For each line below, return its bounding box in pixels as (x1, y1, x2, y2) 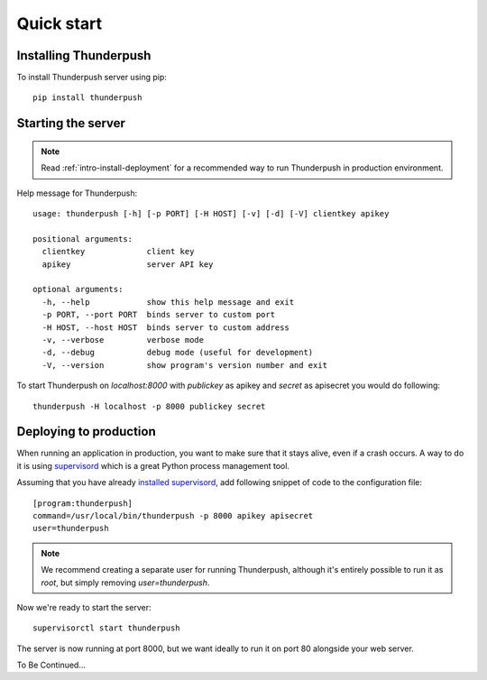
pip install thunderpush (32, 93, 142, 103)
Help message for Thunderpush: (16, 188, 138, 198)
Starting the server (16, 115, 126, 131)
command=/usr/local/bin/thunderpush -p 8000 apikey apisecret (32, 510, 314, 520)
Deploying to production (16, 424, 157, 439)
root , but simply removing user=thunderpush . (41, 577, 210, 588)
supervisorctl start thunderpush (32, 623, 180, 633)
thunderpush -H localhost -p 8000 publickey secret (32, 401, 266, 411)
